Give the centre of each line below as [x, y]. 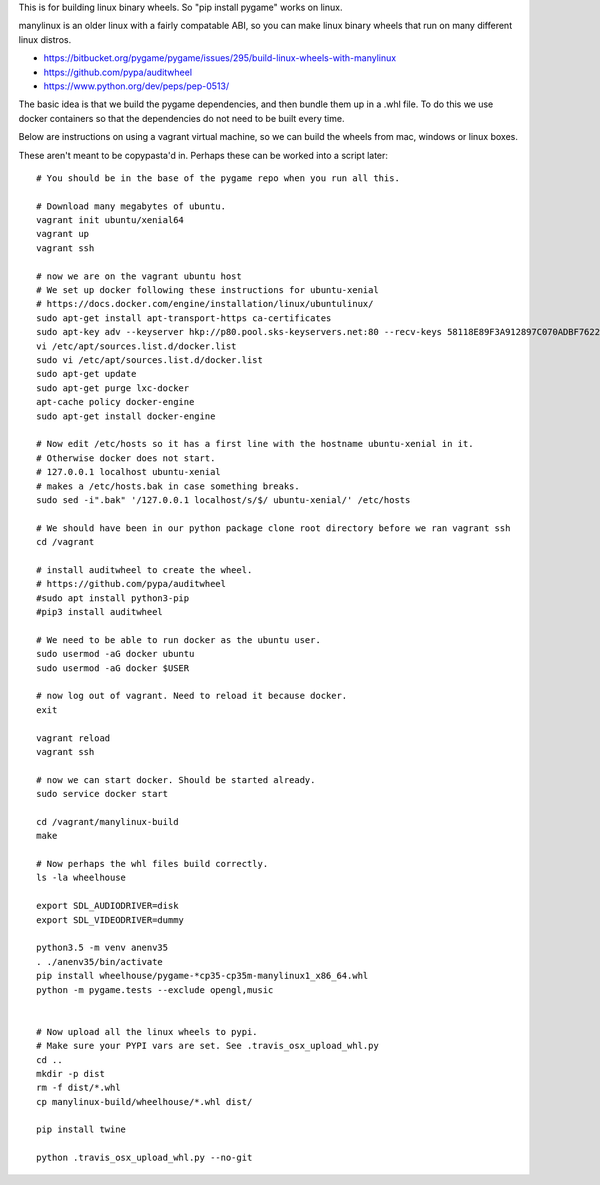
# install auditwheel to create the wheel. [144, 569]
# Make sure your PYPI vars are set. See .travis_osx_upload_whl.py [207, 1046]
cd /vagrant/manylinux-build [107, 821]
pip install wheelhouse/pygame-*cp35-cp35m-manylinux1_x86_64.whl [202, 976]
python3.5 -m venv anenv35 [102, 948]
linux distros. [45, 39]
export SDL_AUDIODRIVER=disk [107, 906]
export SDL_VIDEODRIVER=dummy [110, 919]
